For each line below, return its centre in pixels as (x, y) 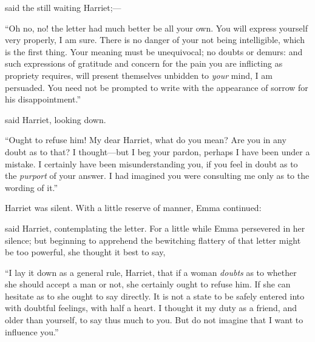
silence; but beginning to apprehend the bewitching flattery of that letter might (153, 240)
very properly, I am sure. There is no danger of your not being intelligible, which (155, 40)
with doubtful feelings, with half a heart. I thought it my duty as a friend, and (151, 308)
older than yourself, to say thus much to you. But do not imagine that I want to (154, 320)
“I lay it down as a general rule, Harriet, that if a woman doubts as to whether (151, 272)
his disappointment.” (43, 99)
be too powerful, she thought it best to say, (85, 252)
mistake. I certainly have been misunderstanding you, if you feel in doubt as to (151, 163)
